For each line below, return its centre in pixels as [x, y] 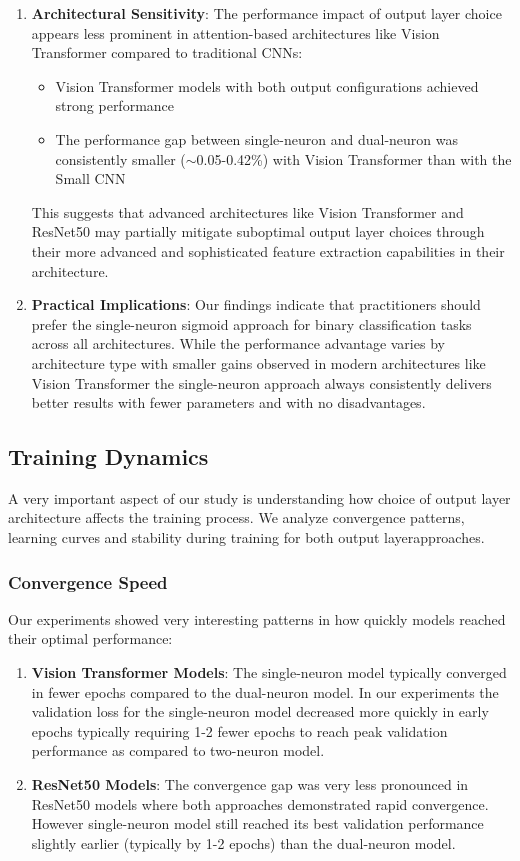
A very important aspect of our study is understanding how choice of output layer [259, 497]
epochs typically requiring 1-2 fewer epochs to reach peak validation [239, 730]
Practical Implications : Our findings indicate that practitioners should [256, 304]
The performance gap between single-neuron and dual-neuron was [257, 138]
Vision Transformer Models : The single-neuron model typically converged [269, 672]
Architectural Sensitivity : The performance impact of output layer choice [266, 13]
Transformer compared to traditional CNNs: [167, 52]
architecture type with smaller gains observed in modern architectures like [258, 362]
